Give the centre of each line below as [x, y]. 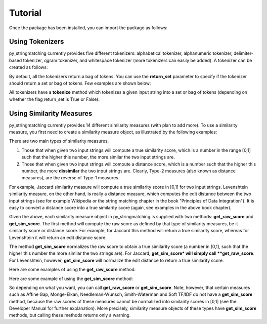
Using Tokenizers [37, 42]
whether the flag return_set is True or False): [54, 99]
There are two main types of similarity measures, [59, 141]
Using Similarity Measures [51, 113]
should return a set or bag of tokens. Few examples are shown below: [80, 83]
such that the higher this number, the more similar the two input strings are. [98, 157]
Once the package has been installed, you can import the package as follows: [88, 28]
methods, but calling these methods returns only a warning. [70, 315]
